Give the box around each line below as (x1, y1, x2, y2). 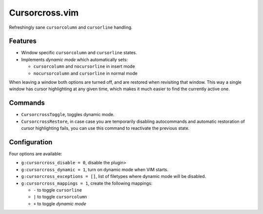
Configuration (9, 138, 53, 146)
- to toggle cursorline (33, 187, 82, 193)
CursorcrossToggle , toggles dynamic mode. (21, 112, 114, 117)
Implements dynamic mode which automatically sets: (21, 57, 128, 62)
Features (9, 37, 37, 45)
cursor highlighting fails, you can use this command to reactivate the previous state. (21, 125, 190, 131)
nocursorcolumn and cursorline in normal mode (33, 70, 138, 76)
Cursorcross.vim (9, 7, 79, 18)
